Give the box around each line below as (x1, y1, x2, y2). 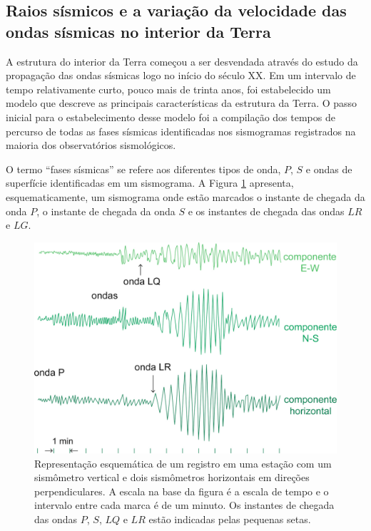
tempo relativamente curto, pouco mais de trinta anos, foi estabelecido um (6, 81, 331, 96)
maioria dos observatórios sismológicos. (6, 138, 176, 153)
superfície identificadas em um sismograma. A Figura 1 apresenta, (6, 175, 294, 190)
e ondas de (305, 161, 352, 176)
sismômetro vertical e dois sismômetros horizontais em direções (34, 470, 310, 485)
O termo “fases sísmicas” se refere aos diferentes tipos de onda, (6, 161, 281, 176)
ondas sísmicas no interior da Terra (6, 20, 271, 42)
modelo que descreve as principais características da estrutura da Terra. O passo (6, 96, 357, 110)
